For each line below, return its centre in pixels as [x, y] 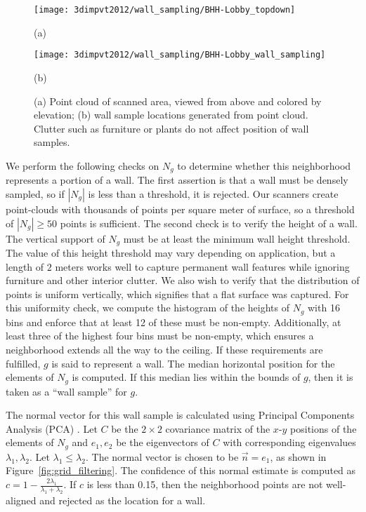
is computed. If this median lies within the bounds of [186, 377]
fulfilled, [23, 363]
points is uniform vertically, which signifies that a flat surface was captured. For [177, 294]
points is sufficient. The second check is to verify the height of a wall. [209, 223]
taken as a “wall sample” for [66, 391]
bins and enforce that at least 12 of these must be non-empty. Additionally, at [174, 322]
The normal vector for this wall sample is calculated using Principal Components [180, 415]
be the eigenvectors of [163, 442]
